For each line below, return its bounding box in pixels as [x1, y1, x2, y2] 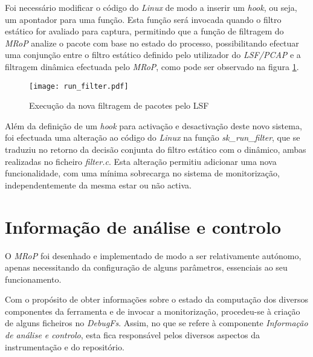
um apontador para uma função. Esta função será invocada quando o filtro [5, 13, 282, 25]
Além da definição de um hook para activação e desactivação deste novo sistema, [5, 119, 302, 132]
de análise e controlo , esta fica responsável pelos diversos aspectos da [5, 329, 260, 341]
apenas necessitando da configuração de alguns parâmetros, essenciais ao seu [5, 261, 288, 274]
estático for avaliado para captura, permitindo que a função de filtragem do [5, 25, 284, 37]
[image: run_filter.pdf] [29, 82, 129, 91]
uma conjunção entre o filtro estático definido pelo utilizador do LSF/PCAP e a [5, 48, 301, 61]
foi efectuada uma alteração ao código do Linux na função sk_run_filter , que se [5, 131, 300, 144]
